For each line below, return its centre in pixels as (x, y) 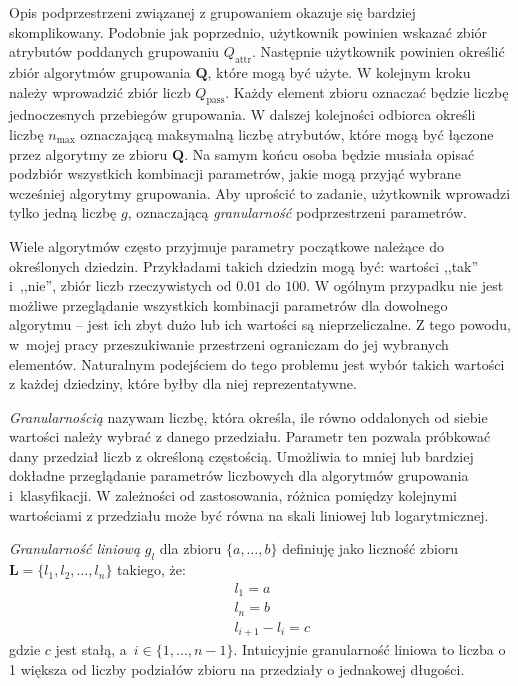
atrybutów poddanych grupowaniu (114, 51)
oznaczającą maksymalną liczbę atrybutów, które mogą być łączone (287, 133)
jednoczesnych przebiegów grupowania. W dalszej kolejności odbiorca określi (242, 114)
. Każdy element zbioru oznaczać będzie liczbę (367, 91)
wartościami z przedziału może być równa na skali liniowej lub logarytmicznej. (249, 514)
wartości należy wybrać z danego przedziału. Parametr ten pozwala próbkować (250, 436)
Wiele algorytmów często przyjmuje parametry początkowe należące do (226, 245)
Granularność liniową (75, 548)
